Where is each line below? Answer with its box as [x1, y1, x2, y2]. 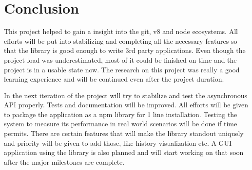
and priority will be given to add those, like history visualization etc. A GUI [4, 137, 232, 148]
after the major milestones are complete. [4, 156, 125, 167]
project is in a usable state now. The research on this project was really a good [4, 64, 240, 74]
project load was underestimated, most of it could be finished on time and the [4, 54, 237, 65]
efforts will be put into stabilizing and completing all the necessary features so [4, 35, 237, 46]
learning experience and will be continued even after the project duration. [4, 74, 224, 84]
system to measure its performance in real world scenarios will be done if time [4, 119, 237, 129]
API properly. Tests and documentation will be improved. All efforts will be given [4, 100, 249, 110]
